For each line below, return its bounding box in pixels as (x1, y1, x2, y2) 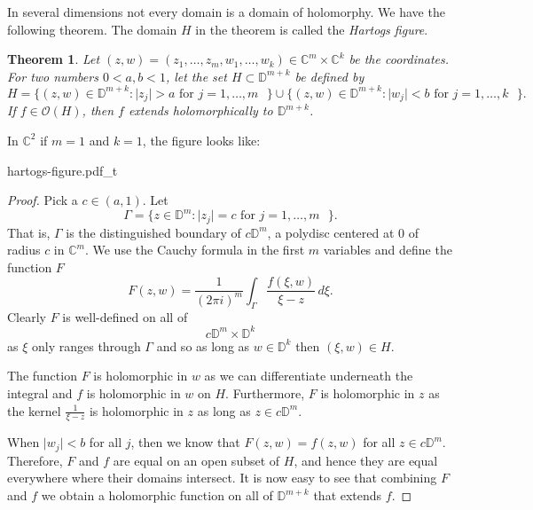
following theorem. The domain (7, 20, 177, 38)
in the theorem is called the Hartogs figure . (195, 20, 428, 38)
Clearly (7, 307, 46, 326)
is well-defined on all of (62, 307, 188, 326)
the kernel (7, 401, 61, 420)
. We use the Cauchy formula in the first (84, 240, 305, 259)
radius (7, 240, 41, 259)
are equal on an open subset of (113, 451, 280, 469)
